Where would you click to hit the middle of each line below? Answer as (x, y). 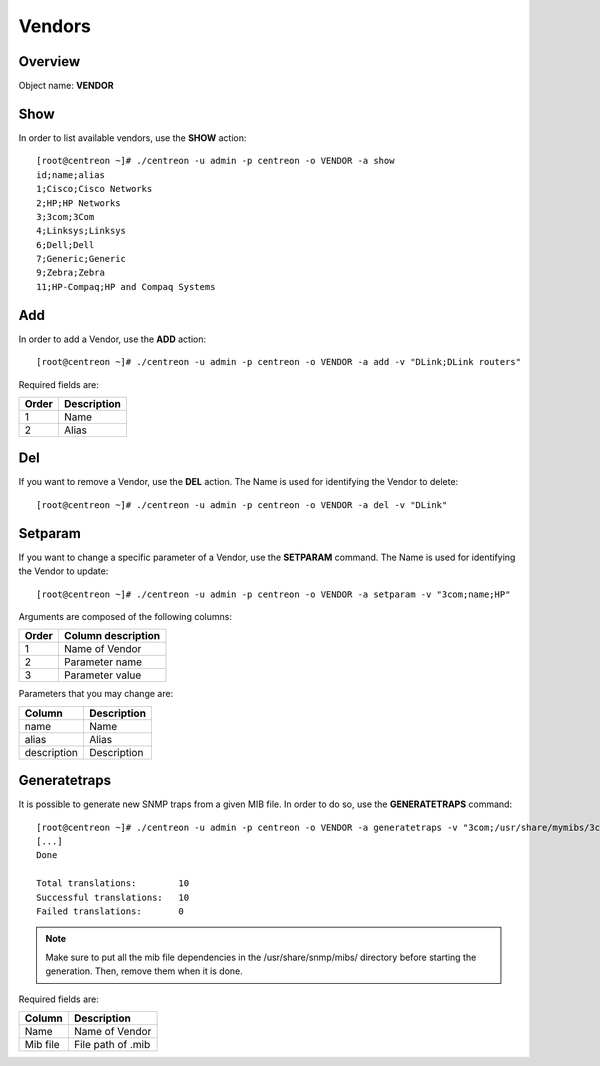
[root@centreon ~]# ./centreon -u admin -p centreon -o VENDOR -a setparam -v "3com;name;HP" (273, 594)
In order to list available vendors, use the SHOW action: (132, 137)
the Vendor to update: (63, 571)
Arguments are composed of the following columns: (125, 616)
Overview (49, 61)
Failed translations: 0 (110, 911)
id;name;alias (70, 174)
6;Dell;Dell (65, 244)
